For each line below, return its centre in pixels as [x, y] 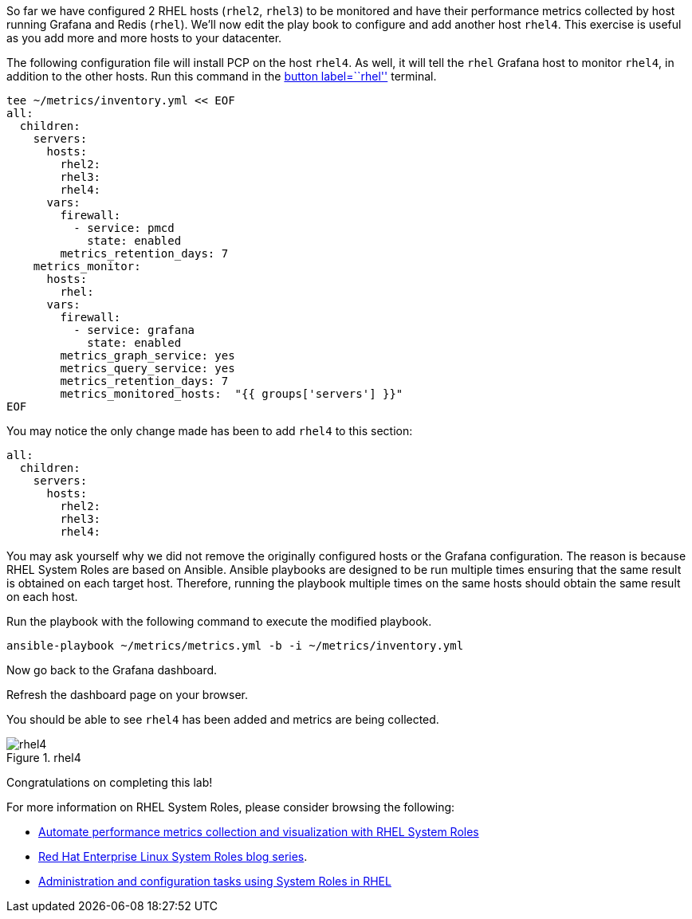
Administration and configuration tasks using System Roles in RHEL [215, 881]
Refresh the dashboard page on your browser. [128, 695]
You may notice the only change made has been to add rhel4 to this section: [210, 431]
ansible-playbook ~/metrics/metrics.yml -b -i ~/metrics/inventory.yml [235, 646]
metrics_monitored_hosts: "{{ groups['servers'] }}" [232, 394]
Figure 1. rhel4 [44, 758]
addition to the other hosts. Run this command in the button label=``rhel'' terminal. [222, 76]
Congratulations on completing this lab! [110, 782]
